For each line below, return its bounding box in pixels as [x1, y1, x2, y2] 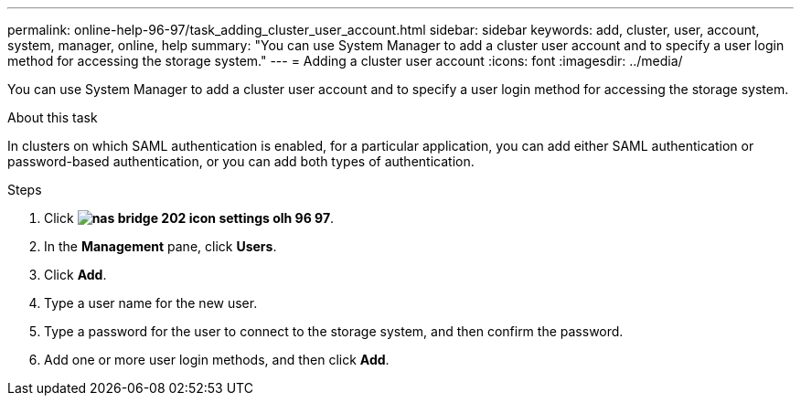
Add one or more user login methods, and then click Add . [44, 352, 390, 367]
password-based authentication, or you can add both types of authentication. [7, 154, 475, 169]
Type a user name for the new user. [44, 295, 258, 311]
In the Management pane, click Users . [44, 239, 277, 254]
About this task [7, 110, 98, 125]
